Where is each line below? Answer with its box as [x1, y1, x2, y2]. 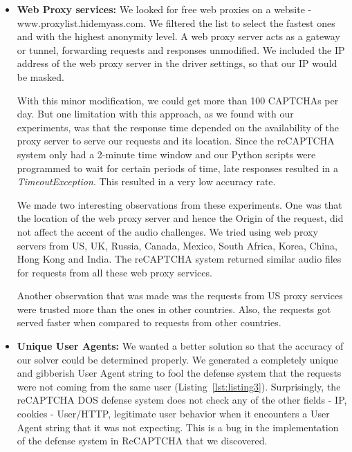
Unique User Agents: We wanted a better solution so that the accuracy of [17, 339, 344, 353]
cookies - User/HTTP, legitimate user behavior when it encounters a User [17, 406, 330, 421]
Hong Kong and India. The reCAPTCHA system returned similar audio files [17, 252, 342, 266]
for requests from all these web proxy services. [17, 265, 212, 279]
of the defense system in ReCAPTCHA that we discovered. [17, 433, 268, 448]
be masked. [17, 69, 64, 84]
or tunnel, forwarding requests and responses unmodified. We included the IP [17, 42, 345, 57]
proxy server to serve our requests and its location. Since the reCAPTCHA [17, 133, 335, 148]
